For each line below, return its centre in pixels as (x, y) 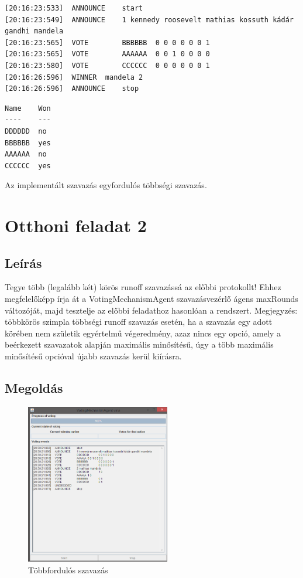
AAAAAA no (26, 154)
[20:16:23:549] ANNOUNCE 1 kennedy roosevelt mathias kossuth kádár (149, 20)
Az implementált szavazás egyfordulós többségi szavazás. (106, 185)
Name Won (28, 108)
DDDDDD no (26, 131)
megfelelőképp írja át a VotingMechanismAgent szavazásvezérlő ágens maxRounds (151, 299)
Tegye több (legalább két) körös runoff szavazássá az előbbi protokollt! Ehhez (143, 287)
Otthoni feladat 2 (76, 225)
